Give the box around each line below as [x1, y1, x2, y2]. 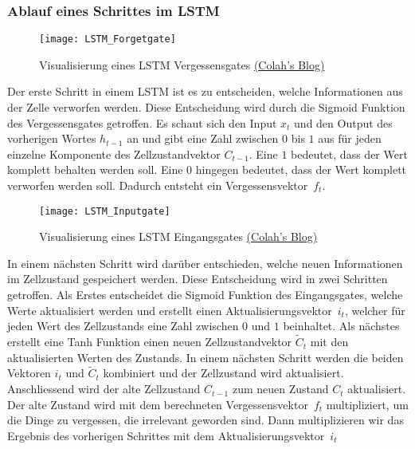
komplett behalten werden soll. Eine [7, 161, 183, 178]
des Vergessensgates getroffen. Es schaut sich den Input [7, 114, 277, 131]
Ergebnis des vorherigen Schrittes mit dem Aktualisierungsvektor [7, 427, 325, 443]
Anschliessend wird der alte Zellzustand [7, 380, 201, 397]
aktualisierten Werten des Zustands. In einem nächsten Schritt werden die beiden [7, 349, 404, 365]
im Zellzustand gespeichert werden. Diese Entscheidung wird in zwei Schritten [7, 270, 388, 287]
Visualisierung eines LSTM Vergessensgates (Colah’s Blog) [39, 56, 325, 73]
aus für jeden [318, 130, 382, 147]
